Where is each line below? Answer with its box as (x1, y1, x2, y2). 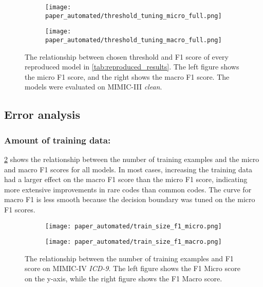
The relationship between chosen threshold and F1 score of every (25, 51, 229, 62)
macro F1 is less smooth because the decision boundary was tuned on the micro (4, 194, 255, 205)
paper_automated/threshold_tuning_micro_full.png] (45, 12, 222, 20)
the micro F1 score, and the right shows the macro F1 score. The (25, 71, 230, 82)
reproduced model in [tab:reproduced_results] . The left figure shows (25, 61, 239, 72)
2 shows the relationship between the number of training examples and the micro (4, 154, 259, 164)
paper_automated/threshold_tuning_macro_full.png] (45, 36, 222, 44)
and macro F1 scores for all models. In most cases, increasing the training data (4, 164, 253, 174)
